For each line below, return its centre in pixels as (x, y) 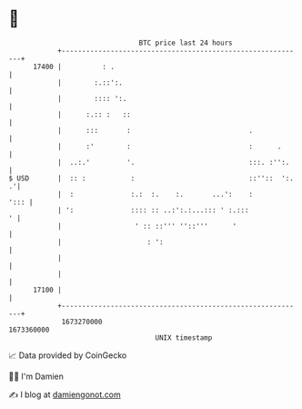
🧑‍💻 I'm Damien (36, 376)
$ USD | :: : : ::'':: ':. (151, 178)
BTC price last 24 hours (186, 43)
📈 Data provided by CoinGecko (68, 355)
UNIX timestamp (184, 337)
